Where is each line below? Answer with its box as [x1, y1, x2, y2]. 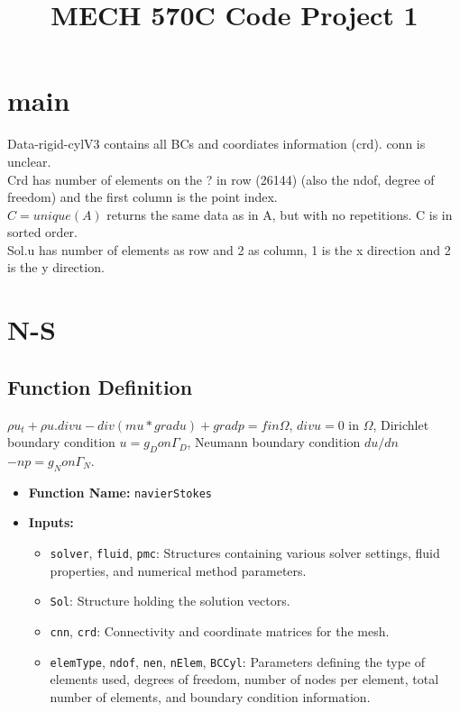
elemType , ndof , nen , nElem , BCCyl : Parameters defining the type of [50, 652, 426, 671]
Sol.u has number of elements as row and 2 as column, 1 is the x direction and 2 [7, 240, 451, 259]
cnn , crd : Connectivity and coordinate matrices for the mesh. [50, 621, 390, 640]
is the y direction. [7, 258, 105, 277]
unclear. [7, 151, 51, 170]
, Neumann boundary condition [187, 433, 361, 452]
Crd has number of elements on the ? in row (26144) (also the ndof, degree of [7, 169, 435, 188]
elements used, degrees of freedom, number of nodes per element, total [50, 670, 439, 689]
